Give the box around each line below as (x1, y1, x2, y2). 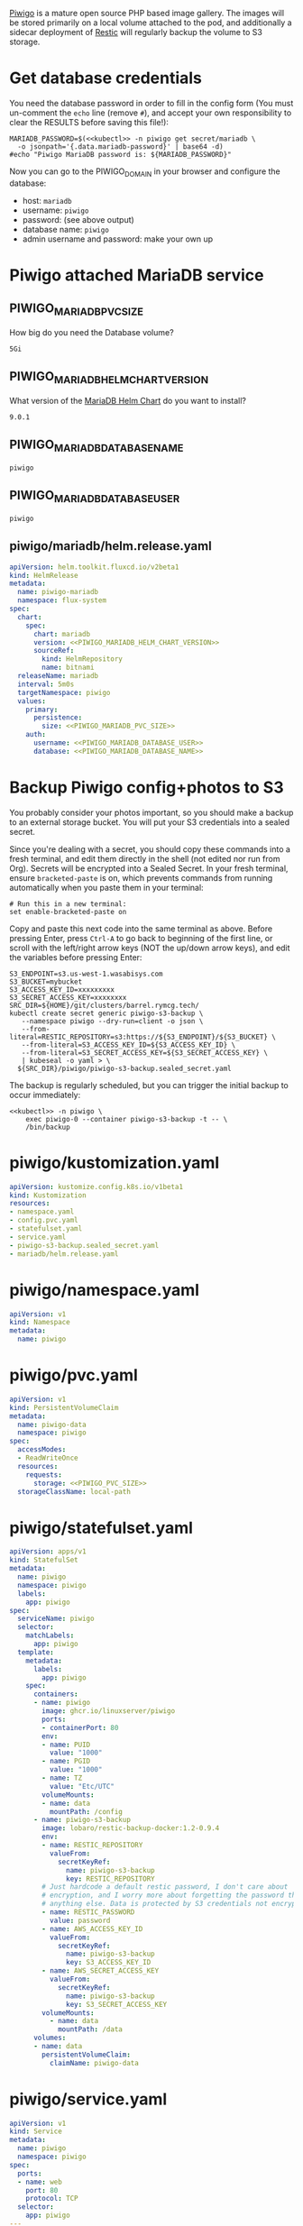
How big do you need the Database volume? (9, 326, 174, 337)
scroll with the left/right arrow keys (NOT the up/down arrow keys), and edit (9, 942, 290, 953)
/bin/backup (25, 1122, 70, 1131)
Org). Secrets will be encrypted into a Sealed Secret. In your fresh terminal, (9, 863, 289, 874)
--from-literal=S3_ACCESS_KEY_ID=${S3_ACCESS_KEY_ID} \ (21, 1040, 236, 1049)
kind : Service (9, 2127, 63, 2136)
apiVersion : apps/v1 (9, 1547, 87, 1556)
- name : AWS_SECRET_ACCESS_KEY (41, 1966, 160, 1975)
